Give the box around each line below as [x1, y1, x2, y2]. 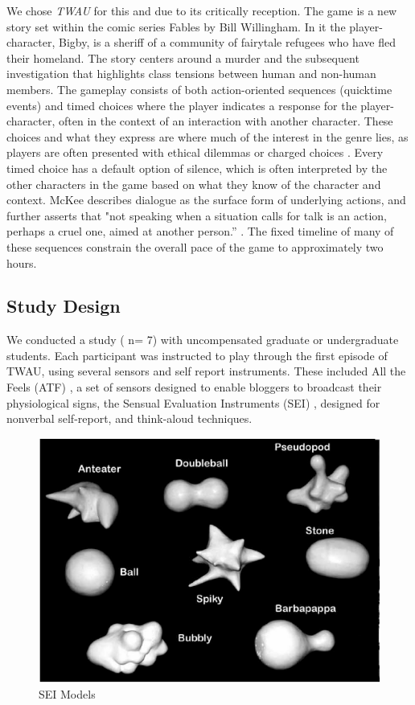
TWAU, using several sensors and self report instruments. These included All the [6, 363, 406, 379]
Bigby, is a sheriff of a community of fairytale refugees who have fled [59, 34, 396, 51]
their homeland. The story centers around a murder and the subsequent [6, 49, 360, 66]
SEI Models [39, 686, 96, 703]
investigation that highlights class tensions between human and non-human [6, 65, 376, 82]
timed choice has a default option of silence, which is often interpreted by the [6, 159, 388, 176]
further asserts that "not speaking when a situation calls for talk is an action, [6, 207, 388, 223]
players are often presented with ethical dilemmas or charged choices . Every [6, 144, 384, 161]
